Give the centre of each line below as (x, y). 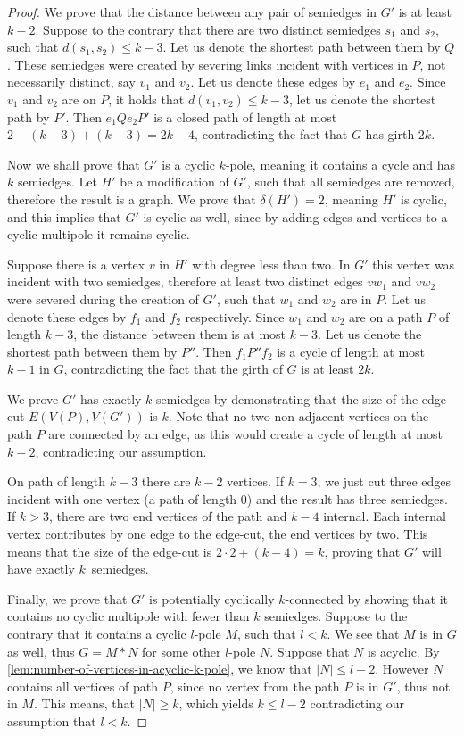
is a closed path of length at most (245, 116)
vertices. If (255, 481)
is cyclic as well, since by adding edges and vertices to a (295, 216)
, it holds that (146, 99)
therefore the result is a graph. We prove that (132, 198)
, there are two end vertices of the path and (168, 516)
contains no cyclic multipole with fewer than (128, 616)
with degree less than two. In (271, 264)
